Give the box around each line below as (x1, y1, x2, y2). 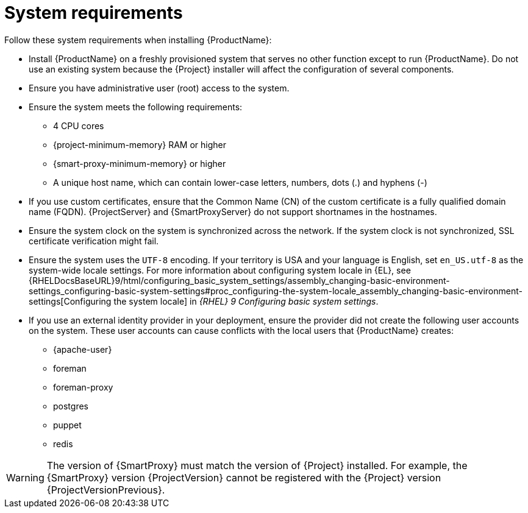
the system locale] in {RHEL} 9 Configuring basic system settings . (113, 295, 379, 306)
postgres (53, 400, 88, 411)
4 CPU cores (53, 120, 104, 131)
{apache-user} (53, 344, 112, 355)
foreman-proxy (53, 381, 113, 392)
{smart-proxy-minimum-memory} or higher (53, 158, 226, 169)
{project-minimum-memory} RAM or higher (53, 139, 226, 150)
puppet (53, 419, 82, 430)
